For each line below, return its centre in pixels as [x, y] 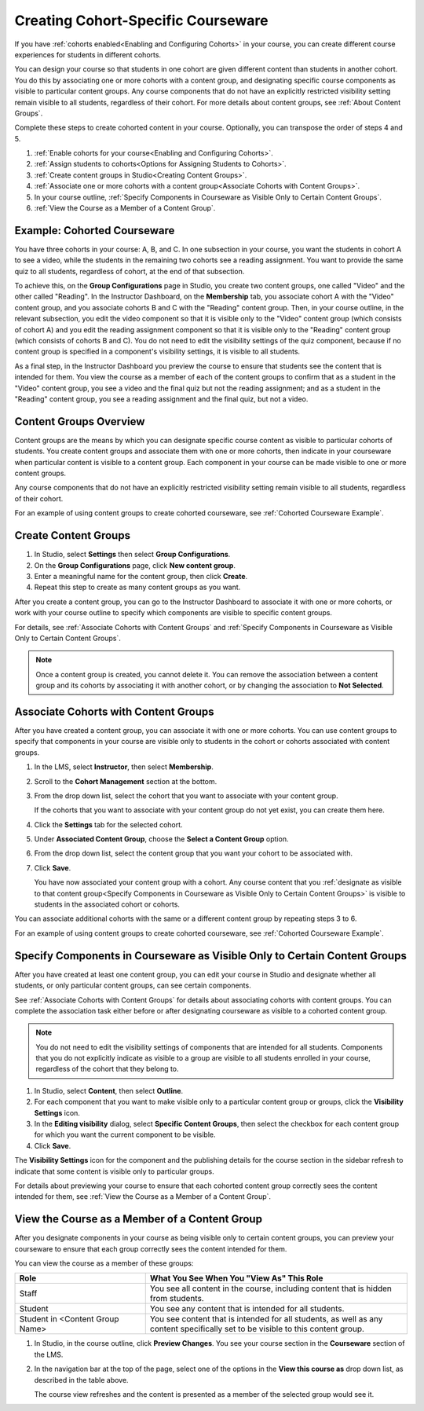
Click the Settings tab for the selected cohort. [109, 824]
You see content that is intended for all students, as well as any [266, 1319]
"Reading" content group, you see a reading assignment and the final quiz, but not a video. [161, 399]
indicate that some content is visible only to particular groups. [115, 1171]
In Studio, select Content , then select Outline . [109, 1090]
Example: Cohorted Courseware [95, 231]
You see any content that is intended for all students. [247, 1309]
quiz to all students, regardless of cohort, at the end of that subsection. [130, 271]
